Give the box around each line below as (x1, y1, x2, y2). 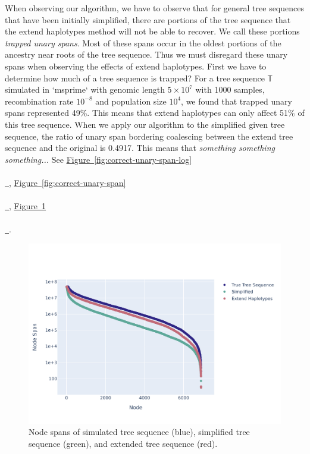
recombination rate (5, 94, 74, 107)
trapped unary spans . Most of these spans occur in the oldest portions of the (5, 36, 281, 49)
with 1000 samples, (195, 83, 265, 96)
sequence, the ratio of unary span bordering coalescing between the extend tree (5, 130, 293, 142)
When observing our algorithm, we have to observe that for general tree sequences (5, 2, 304, 14)
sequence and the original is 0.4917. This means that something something (5, 141, 275, 154)
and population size (95, 94, 167, 107)
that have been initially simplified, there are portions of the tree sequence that (5, 13, 291, 26)
